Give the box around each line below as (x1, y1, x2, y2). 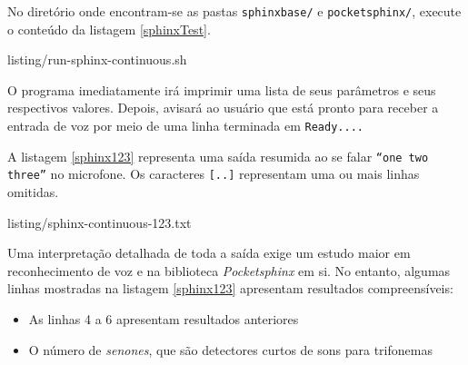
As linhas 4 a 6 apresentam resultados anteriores (28, 309, 299, 328)
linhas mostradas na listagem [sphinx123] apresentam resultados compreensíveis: (7, 279, 453, 298)
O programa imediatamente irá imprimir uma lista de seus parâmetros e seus (7, 80, 436, 99)
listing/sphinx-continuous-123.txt (7, 212, 192, 232)
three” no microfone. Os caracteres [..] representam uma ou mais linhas (7, 164, 420, 183)
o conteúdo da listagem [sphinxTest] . (7, 19, 211, 38)
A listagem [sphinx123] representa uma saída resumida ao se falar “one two (7, 146, 429, 165)
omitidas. (7, 182, 59, 201)
